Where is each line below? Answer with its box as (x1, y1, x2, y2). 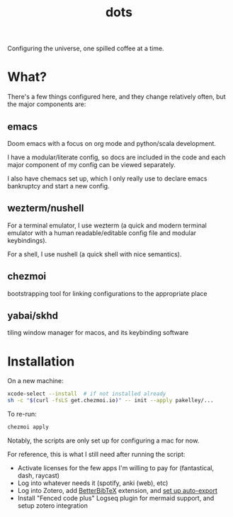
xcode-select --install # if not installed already (7, 390, 166, 397)
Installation (7, 353, 75, 369)
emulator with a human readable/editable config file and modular (7, 228, 197, 237)
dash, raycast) (17, 471, 60, 479)
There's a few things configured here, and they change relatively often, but (7, 93, 226, 101)
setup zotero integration (17, 501, 89, 510)
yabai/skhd (7, 309, 59, 322)
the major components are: (7, 100, 86, 108)
